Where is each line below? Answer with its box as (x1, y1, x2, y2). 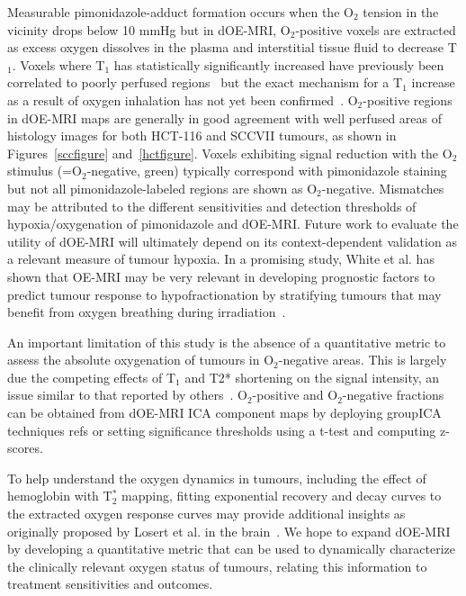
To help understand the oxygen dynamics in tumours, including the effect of (7, 468, 426, 487)
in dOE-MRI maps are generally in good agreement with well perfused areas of (7, 108, 443, 127)
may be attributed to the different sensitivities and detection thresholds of (7, 196, 417, 215)
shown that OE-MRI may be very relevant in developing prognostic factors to (7, 266, 435, 285)
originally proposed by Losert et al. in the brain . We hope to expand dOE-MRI (7, 521, 451, 540)
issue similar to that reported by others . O (7, 385, 247, 404)
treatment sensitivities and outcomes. (7, 574, 213, 593)
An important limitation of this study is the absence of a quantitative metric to (7, 332, 446, 351)
